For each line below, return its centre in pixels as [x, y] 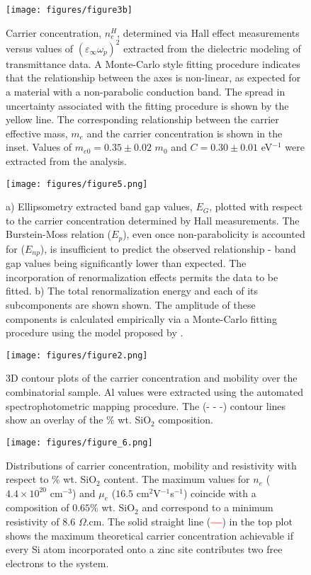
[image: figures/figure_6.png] [79, 442]
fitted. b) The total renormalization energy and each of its [132, 291]
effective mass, [37, 133]
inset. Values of [39, 147]
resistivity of [33, 522]
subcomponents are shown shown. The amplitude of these [131, 305]
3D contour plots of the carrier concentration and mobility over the [152, 378]
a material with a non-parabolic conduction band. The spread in [146, 91]
